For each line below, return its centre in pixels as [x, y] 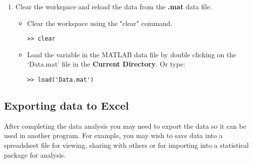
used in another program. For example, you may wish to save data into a [113, 135]
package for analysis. [35, 154]
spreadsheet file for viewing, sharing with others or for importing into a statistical [126, 145]
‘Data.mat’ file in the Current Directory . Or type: [106, 64]
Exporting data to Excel [67, 105]
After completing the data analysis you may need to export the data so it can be [125, 126]
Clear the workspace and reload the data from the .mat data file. [114, 6]
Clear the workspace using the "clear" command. [100, 23]
